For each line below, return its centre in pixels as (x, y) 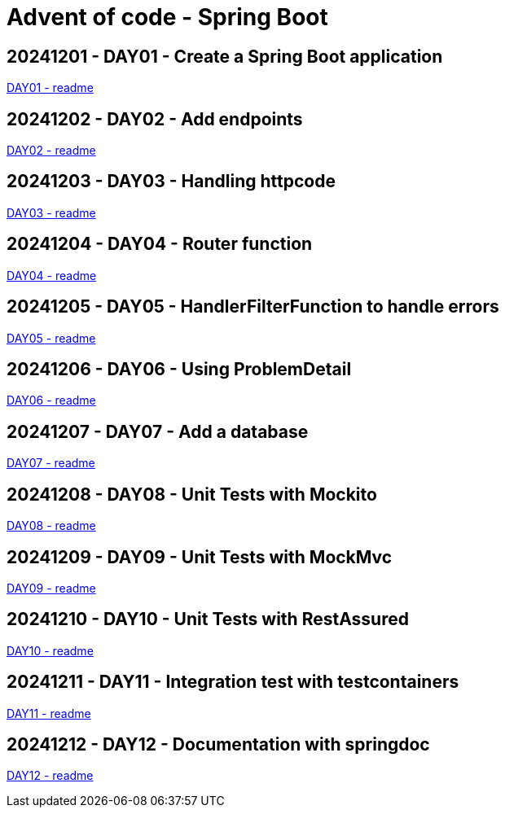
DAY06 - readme (51, 400)
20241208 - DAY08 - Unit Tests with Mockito (192, 494)
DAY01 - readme (50, 88)
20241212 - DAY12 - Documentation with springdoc (218, 745)
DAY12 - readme (50, 776)
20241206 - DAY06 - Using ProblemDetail (179, 369)
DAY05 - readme (51, 338)
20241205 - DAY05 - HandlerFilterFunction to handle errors (253, 307)
